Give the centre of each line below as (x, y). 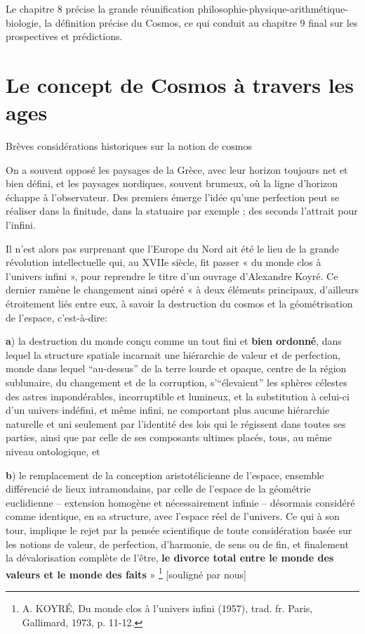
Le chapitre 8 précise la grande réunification (100, 8)
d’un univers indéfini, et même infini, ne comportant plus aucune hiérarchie (168, 410)
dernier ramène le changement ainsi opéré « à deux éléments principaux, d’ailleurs (182, 290)
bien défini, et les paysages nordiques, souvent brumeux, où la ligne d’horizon (172, 183)
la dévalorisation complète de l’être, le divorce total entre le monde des (170, 558)
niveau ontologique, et (53, 451)
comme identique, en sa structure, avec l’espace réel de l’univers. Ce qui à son (173, 516)
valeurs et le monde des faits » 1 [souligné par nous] (126, 573)
